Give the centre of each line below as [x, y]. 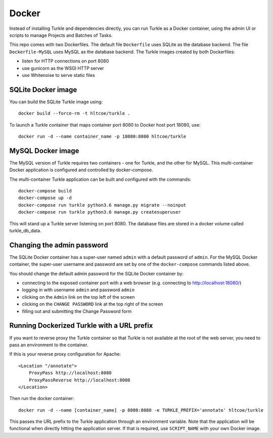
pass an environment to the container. [49, 345]
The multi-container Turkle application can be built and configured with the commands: [100, 179]
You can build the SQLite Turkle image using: [56, 102]
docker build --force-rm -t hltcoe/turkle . [75, 113]
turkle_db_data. [25, 231]
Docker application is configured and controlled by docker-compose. [81, 170]
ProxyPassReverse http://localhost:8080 [80, 380]
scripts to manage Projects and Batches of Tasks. [61, 35]
